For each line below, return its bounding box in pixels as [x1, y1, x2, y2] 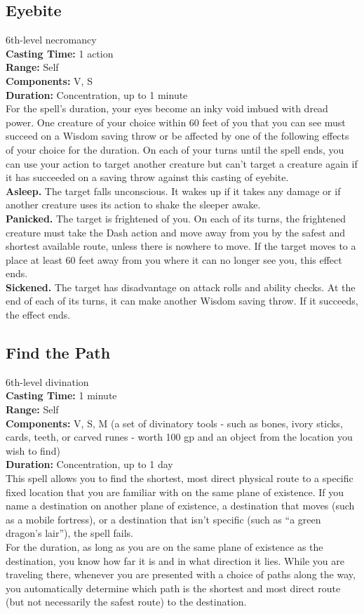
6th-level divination [6, 374, 89, 389]
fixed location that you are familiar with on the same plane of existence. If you [6, 484, 344, 499]
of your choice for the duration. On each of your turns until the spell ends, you [6, 142, 344, 156]
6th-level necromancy [6, 32, 97, 47]
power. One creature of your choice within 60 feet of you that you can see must [6, 114, 346, 129]
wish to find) [6, 443, 60, 458]
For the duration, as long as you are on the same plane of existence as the [6, 540, 323, 554]
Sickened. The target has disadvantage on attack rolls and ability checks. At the [6, 279, 356, 294]
